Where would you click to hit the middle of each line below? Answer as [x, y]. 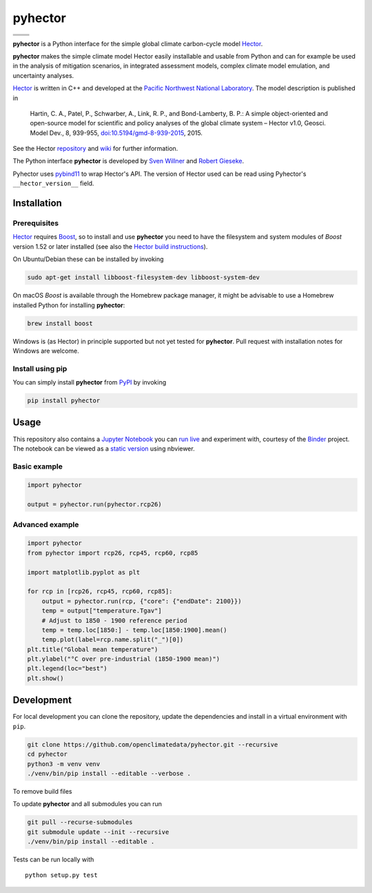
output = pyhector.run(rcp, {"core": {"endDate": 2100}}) [142, 601]
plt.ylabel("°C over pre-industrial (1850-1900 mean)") [124, 659]
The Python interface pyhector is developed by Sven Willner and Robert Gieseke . [128, 161]
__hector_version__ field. [53, 183]
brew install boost [60, 323]
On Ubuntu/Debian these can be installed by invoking [89, 259]
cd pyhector [48, 754]
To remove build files [42, 791]
